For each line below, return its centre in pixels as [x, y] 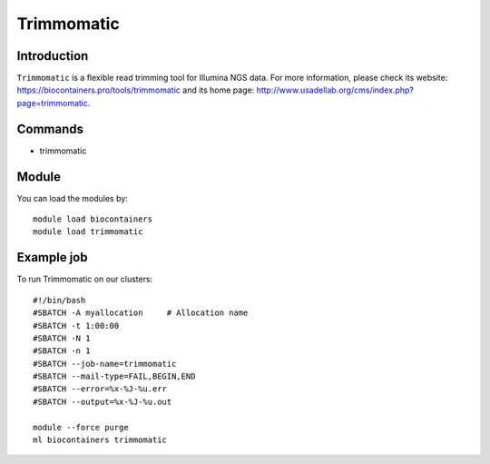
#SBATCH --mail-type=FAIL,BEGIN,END [114, 376]
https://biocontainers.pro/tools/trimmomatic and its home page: [136, 90]
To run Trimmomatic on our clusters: [85, 279]
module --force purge [81, 427]
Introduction [53, 56]
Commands [50, 128]
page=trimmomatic [52, 103]
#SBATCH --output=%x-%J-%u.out [103, 401]
